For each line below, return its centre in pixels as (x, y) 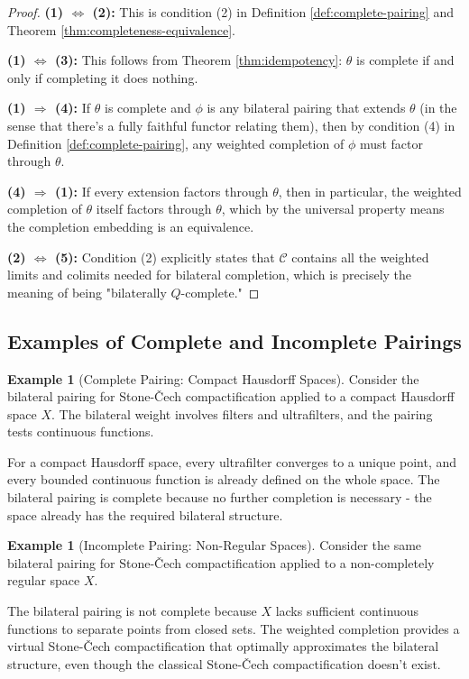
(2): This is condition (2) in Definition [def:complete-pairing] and (273, 12)
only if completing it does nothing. (103, 77)
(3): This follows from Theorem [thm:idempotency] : (199, 60)
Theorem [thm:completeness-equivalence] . (121, 29)
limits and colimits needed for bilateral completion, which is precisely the (210, 275)
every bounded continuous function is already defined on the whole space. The (224, 479)
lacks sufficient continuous (347, 611)
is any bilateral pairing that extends (306, 108)
